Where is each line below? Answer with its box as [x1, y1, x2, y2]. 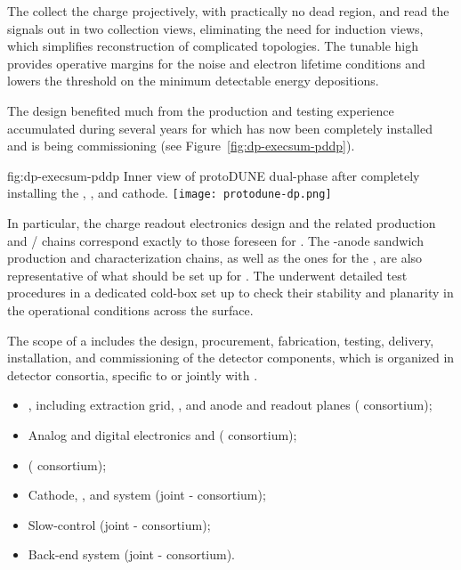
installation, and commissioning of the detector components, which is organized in [7, 348, 455, 367]
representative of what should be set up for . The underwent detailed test [7, 265, 408, 284]
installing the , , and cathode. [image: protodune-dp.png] [7, 183, 332, 202]
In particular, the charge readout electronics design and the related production [7, 214, 436, 232]
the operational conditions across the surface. [7, 300, 254, 319]
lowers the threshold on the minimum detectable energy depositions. [7, 71, 379, 90]
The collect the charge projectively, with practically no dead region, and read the [7, 2, 449, 20]
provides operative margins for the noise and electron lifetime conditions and [7, 53, 425, 72]
